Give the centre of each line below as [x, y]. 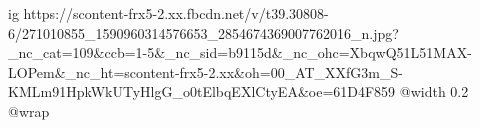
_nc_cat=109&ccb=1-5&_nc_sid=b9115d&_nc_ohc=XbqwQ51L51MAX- [240, 52]
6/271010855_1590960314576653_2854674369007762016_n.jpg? [203, 32]
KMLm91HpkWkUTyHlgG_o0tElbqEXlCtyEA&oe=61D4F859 [202, 91]
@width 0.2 [434, 91]
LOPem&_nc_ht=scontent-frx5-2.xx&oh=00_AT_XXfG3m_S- [205, 71]
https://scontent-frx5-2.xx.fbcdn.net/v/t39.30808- [176, 13]
